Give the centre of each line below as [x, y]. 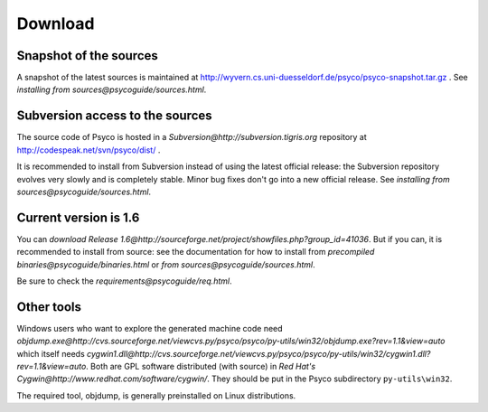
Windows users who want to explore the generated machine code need [150, 328]
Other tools [49, 307]
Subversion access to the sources [114, 116]
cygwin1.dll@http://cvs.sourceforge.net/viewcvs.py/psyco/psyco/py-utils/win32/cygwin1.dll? [258, 353]
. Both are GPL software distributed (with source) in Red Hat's [201, 367]
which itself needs [51, 353]
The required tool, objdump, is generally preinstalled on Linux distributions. [156, 395]
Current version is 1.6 [78, 217]
